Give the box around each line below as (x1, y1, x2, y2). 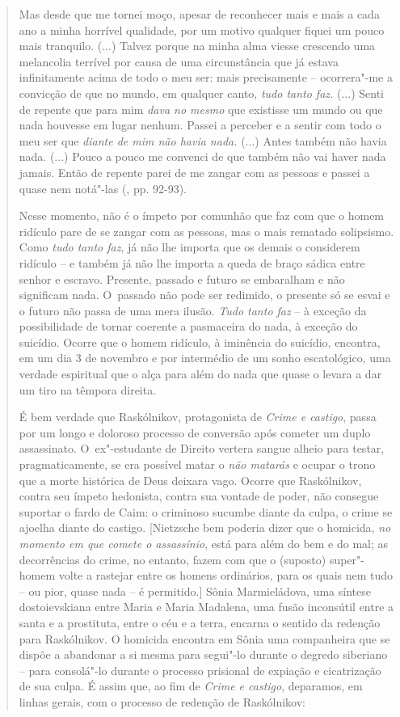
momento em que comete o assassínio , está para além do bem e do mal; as (19, 535, 389, 551)
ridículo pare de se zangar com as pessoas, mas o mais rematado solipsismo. (19, 222, 394, 239)
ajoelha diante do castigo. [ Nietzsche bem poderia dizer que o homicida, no (19, 519, 391, 536)
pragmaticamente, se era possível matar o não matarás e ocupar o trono (19, 456, 376, 473)
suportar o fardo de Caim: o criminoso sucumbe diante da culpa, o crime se (19, 503, 393, 520)
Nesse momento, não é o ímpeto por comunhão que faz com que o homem (19, 207, 385, 224)
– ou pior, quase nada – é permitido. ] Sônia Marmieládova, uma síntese (19, 582, 371, 599)
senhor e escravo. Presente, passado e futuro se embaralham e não (19, 270, 345, 287)
